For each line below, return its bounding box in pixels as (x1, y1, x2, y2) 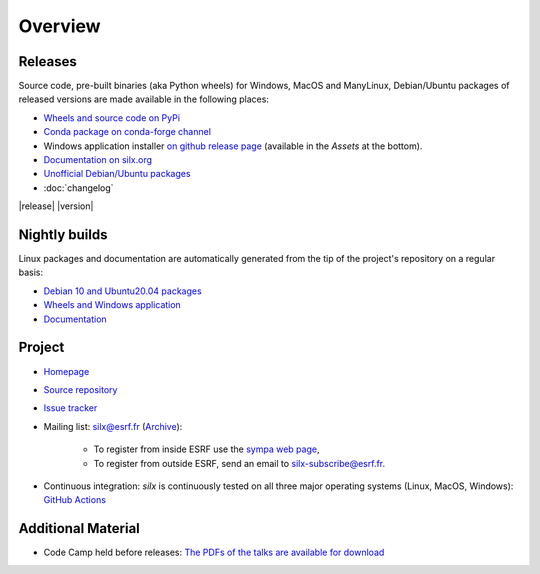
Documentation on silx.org (43, 154, 153, 166)
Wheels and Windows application (43, 299, 182, 311)
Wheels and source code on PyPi (43, 111, 180, 124)
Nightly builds (18, 226, 108, 243)
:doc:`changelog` (43, 181, 114, 194)
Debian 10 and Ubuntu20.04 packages (43, 285, 202, 297)
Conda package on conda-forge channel (43, 126, 212, 138)
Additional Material (18, 520, 140, 537)
